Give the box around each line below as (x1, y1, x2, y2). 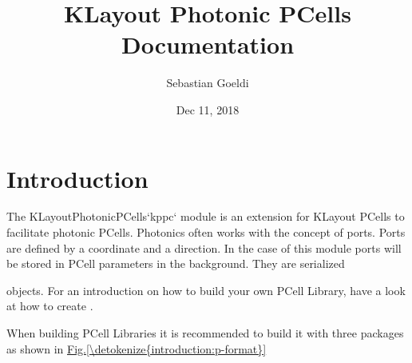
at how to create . (6, 297, 93, 314)
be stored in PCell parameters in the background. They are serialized (6, 255, 345, 272)
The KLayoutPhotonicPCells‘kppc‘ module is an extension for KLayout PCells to (6, 208, 405, 225)
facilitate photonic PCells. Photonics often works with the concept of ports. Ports (6, 224, 406, 241)
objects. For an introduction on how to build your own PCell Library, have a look (6, 281, 406, 298)
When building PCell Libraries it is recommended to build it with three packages (6, 325, 404, 341)
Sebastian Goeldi (166, 74, 249, 91)
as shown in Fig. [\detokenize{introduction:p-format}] (6, 340, 267, 357)
